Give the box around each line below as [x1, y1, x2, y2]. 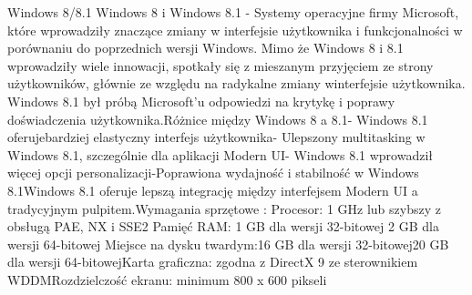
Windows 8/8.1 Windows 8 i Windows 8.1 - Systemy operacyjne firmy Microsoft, [7, 3, 459, 21]
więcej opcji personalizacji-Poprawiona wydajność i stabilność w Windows [7, 163, 419, 182]
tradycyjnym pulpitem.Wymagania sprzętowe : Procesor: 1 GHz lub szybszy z [7, 198, 441, 218]
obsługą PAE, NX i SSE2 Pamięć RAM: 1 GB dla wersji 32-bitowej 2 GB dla [7, 217, 439, 236]
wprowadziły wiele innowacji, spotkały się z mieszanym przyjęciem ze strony [7, 56, 434, 75]
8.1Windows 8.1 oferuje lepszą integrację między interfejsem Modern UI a [7, 180, 418, 199]
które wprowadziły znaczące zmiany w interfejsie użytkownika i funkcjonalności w [7, 20, 463, 39]
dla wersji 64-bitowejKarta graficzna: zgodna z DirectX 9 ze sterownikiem [7, 252, 418, 271]
